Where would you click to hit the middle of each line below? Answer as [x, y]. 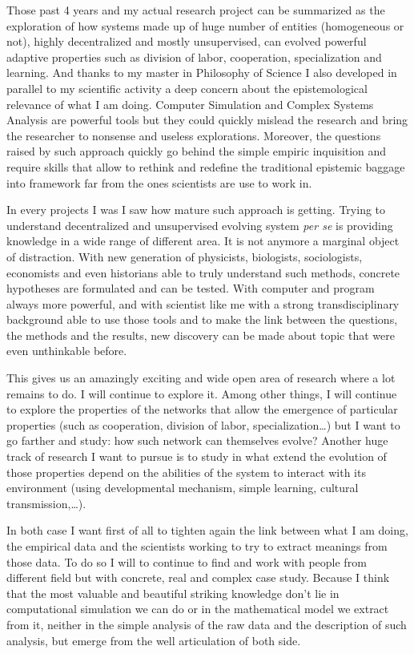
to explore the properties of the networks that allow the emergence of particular [202, 409]
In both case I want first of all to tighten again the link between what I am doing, [207, 530]
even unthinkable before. [67, 351]
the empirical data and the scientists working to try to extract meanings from [197, 546]
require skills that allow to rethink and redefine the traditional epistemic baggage [206, 166]
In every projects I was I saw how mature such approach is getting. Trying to [196, 210]
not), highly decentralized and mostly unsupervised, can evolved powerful [187, 41]
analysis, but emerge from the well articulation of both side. [154, 640]
